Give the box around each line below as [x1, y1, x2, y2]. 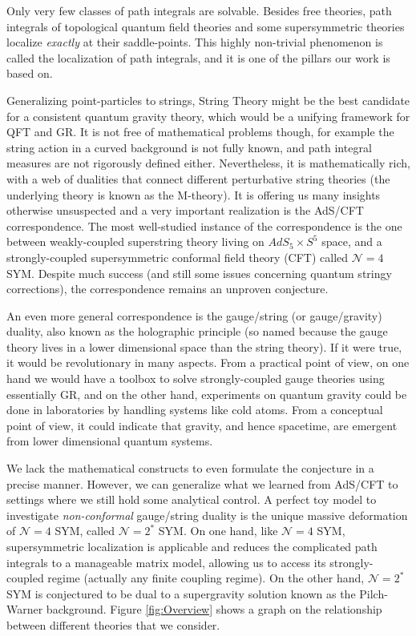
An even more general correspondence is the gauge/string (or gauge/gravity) [6, 307, 382, 324]
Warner [6, 601, 43, 618]
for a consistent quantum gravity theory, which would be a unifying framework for [6, 107, 410, 124]
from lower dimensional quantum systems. [6, 433, 213, 449]
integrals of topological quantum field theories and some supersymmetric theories [6, 18, 405, 34]
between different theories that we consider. [6, 616, 220, 633]
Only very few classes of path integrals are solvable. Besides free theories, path [6, 2, 392, 18]
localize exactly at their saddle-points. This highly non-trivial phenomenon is [6, 34, 383, 50]
